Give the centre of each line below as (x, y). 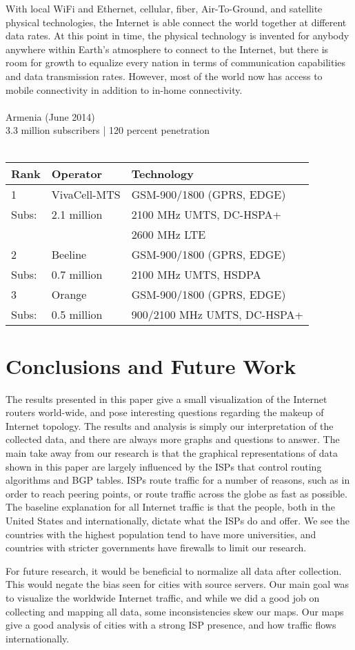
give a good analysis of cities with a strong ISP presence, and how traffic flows (171, 625)
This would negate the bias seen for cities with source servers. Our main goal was (177, 584)
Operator (77, 173)
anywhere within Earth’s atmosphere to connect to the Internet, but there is (167, 49)
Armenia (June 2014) (50, 116)
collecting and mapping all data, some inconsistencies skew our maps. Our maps (175, 611)
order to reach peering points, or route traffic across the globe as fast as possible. (176, 493)
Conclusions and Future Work (151, 365)
